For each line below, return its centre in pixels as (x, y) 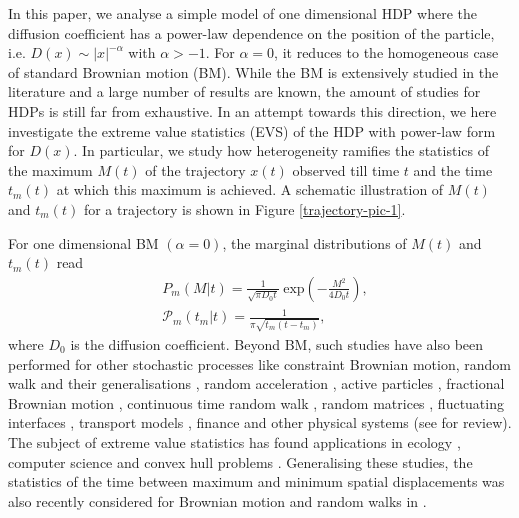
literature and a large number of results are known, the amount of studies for (244, 91)
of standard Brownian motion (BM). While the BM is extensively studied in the (253, 71)
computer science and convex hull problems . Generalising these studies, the (240, 461)
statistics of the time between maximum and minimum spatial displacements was (256, 481)
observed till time (346, 169)
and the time (453, 169)
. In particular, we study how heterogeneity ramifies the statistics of (281, 150)
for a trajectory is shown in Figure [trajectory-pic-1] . (244, 208)
